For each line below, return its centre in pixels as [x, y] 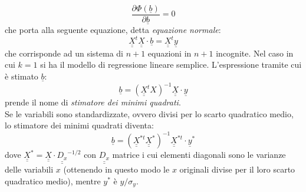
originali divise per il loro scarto [237, 169]
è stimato [22, 76]
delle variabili [29, 169]
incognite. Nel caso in [255, 53]
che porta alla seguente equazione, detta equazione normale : [113, 30]
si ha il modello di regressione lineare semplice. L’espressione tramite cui [171, 64]
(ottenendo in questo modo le [116, 169]
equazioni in [170, 53]
